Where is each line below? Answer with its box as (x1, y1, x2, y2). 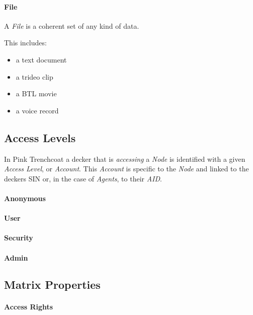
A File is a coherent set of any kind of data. (4, 20, 139, 31)
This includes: (4, 37, 47, 48)
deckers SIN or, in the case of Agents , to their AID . (4, 173, 162, 183)
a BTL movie (16, 88, 57, 99)
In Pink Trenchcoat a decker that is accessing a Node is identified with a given (4, 153, 245, 164)
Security (4, 232, 33, 243)
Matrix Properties (4, 277, 101, 292)
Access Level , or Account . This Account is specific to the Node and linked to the (4, 163, 249, 174)
